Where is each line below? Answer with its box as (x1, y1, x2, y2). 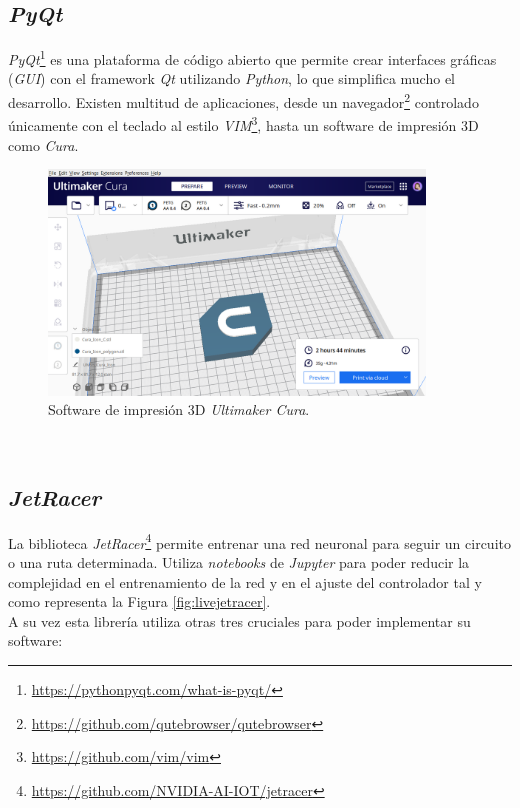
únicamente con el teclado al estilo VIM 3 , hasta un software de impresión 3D (8, 112, 479, 135)
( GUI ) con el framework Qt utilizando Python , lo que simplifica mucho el (8, 68, 455, 89)
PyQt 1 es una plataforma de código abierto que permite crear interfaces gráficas (8, 46, 497, 69)
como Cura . (8, 134, 79, 155)
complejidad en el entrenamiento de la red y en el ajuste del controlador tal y (8, 571, 482, 592)
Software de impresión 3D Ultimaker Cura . (48, 399, 310, 420)
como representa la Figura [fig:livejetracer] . (8, 591, 271, 612)
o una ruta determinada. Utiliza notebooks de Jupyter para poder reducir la (8, 551, 470, 572)
